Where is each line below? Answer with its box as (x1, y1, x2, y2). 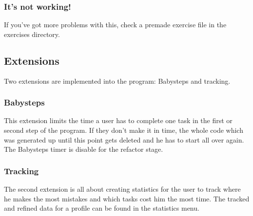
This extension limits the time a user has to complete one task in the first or (4, 115, 233, 126)
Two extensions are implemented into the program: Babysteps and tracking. (4, 75, 231, 86)
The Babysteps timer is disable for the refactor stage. (4, 144, 163, 154)
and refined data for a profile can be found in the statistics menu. (4, 203, 199, 213)
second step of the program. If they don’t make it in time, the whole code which (4, 125, 243, 135)
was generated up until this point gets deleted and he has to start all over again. (4, 134, 244, 144)
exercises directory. (4, 29, 60, 39)
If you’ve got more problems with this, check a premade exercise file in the (4, 19, 227, 30)
